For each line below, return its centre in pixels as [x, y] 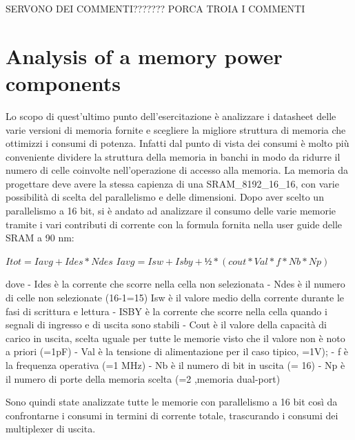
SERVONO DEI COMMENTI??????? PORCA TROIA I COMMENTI [155, 8]
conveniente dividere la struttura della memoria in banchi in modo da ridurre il [173, 156]
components [63, 82]
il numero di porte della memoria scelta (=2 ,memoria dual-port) [143, 378]
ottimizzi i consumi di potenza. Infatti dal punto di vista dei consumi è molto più [177, 143]
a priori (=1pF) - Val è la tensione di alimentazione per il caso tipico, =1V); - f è [177, 351]
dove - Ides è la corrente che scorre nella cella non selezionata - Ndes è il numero [175, 284]
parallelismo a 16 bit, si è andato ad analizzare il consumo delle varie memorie [171, 211]
